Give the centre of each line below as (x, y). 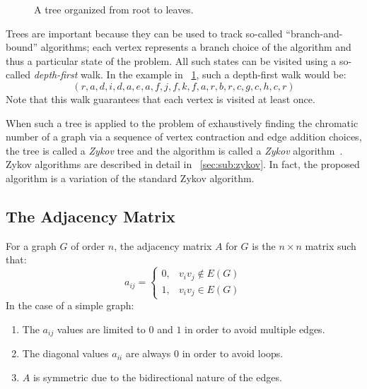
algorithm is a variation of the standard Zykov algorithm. (130, 178)
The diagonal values (65, 353)
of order (88, 245)
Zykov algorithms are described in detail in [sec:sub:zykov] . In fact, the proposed (183, 164)
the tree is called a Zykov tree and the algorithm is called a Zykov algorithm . (174, 150)
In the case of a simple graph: (70, 305)
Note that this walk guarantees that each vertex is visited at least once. (161, 98)
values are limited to (101, 329)
